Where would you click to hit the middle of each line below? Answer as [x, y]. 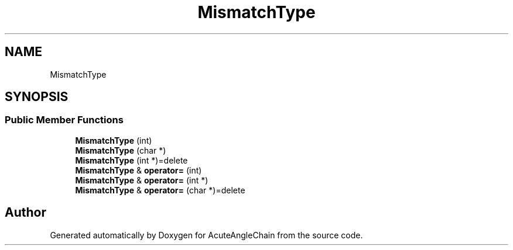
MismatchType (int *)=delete [131, 160]
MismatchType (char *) [121, 150]
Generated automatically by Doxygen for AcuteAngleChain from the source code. [206, 235]
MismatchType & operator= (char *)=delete [160, 190]
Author [25, 213]
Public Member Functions [64, 120]
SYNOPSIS [37, 97]
